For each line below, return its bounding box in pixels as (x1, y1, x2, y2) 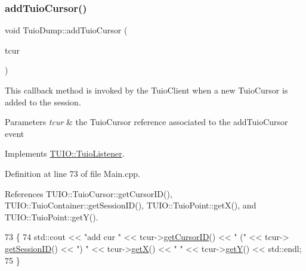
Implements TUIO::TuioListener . (5, 147, 125, 160)
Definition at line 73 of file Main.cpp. (5, 167, 140, 179)
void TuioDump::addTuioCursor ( (5, 24, 128, 36)
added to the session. (5, 95, 81, 108)
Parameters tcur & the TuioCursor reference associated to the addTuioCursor (5, 116, 288, 128)
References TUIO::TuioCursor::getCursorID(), (5, 187, 172, 200)
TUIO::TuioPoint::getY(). (5, 210, 98, 223)
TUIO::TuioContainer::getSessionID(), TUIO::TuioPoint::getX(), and (5, 199, 256, 211)
